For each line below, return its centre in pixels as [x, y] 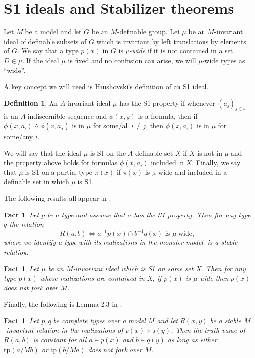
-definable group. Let [148, 32]
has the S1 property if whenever [167, 103]
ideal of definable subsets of [45, 41]
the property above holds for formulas [61, 162]
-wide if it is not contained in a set [181, 51]
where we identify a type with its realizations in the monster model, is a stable [121, 242]
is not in [210, 153]
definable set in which [37, 181]
